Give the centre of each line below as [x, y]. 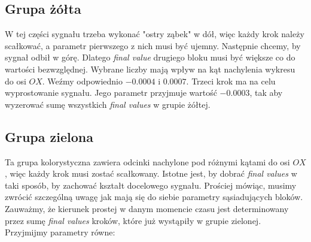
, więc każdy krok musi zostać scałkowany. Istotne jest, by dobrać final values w [151, 173]
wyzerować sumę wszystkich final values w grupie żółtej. [108, 104]
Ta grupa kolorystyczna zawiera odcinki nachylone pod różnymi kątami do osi [147, 161]
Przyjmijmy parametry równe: [60, 232]
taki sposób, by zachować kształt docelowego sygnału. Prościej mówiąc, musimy [151, 185]
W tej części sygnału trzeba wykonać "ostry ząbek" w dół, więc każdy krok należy [155, 34]
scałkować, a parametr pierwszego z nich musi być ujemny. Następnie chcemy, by [153, 45]
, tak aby [266, 93]
